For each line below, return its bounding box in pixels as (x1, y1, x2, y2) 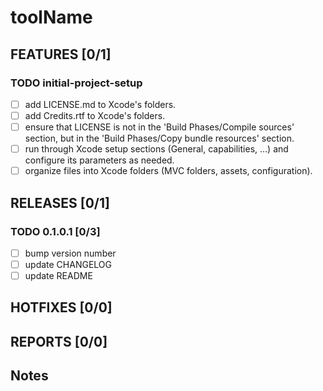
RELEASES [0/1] (10, 194, 110, 211)
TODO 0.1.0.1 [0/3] (10, 224, 101, 238)
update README (24, 270, 93, 281)
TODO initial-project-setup (10, 76, 143, 90)
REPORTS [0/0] (10, 333, 108, 350)
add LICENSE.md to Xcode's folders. (24, 98, 177, 110)
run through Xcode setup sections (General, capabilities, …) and (24, 143, 289, 155)
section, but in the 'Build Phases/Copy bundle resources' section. (24, 132, 295, 145)
